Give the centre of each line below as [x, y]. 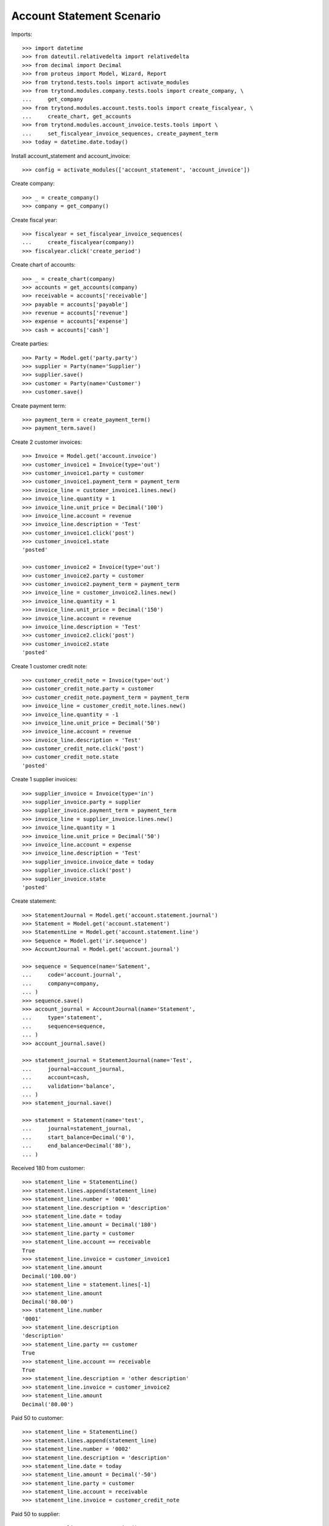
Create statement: [34, 901]
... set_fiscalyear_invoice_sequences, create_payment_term [120, 133]
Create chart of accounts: [44, 265]
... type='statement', [62, 1018]
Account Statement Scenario [86, 16]
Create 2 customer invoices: [47, 442]
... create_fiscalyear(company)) [79, 242]
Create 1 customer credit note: [49, 666]
